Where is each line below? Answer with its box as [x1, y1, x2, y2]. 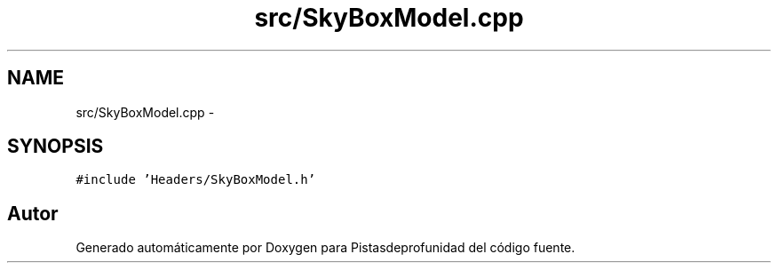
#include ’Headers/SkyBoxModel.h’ [75, 172, 316, 187]
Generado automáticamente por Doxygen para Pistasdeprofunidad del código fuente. [75, 240, 576, 256]
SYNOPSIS [7, 135, 104, 158]
